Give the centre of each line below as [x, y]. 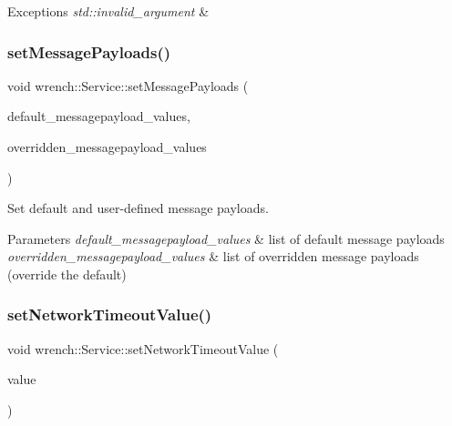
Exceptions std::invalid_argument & [108, 11]
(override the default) [67, 274]
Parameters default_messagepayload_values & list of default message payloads [226, 238]
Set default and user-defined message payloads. [138, 208]
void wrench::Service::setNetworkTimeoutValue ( [143, 348]
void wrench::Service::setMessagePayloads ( [128, 85]
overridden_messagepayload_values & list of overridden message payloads [213, 256]
